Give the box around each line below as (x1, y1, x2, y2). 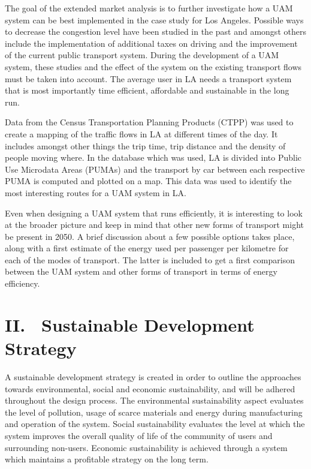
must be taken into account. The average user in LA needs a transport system (5, 72, 292, 85)
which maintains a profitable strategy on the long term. (5, 453, 209, 465)
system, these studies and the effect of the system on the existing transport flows (5, 60, 302, 73)
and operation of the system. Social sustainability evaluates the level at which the (5, 417, 305, 430)
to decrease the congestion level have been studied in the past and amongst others (5, 25, 306, 38)
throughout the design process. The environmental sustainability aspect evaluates (5, 394, 304, 407)
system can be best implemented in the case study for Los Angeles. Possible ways (5, 13, 304, 26)
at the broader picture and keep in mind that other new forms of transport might (5, 218, 304, 231)
